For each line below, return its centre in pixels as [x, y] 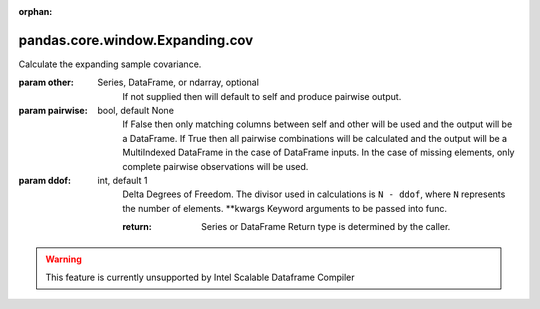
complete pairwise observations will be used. [215, 166]
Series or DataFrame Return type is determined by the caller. [326, 227]
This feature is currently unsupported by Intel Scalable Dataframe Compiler [200, 277]
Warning [63, 259]
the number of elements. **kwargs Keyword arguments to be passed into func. [285, 208]
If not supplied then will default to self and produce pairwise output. [262, 96]
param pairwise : [53, 111]
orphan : [35, 11]
